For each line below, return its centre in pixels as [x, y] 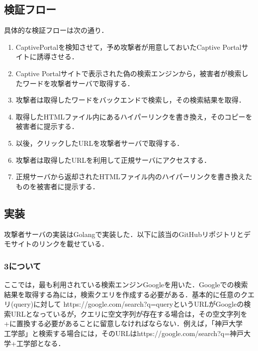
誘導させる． [57, 57]
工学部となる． [41, 343]
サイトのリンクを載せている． [59, 244]
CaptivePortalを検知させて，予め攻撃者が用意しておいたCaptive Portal [129, 47]
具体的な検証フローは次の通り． [56, 30]
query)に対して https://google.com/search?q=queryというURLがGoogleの [129, 304]
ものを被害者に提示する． [57, 186]
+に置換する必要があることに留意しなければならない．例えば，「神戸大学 [123, 323]
